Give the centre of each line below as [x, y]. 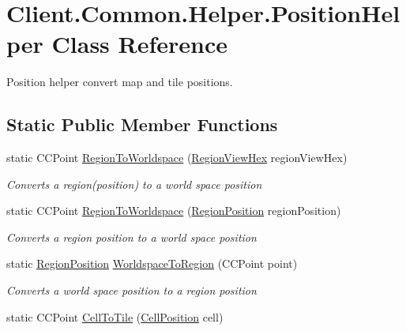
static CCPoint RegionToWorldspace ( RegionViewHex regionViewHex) [177, 158]
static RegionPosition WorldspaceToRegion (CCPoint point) [152, 263]
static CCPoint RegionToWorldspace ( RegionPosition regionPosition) [174, 211]
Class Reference [140, 44]
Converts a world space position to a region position [132, 290]
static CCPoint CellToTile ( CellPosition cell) [115, 316]
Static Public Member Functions [142, 124]
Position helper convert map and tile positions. [120, 82]
